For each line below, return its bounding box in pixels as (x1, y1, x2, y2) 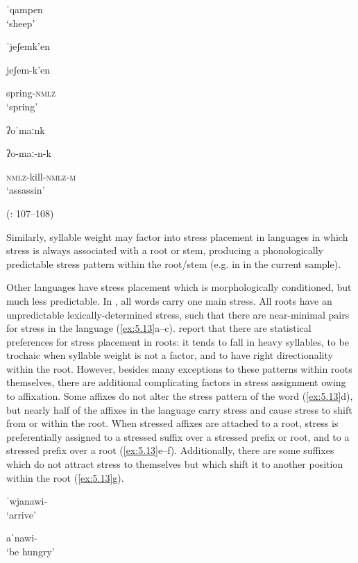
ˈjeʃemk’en (6, 39, 50, 53)
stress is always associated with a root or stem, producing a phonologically (6, 243, 323, 258)
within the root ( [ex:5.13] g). (6, 470, 124, 485)
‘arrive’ (6, 507, 36, 521)
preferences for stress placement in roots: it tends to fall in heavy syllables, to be (6, 334, 349, 348)
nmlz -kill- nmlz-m (6, 169, 76, 183)
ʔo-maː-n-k (6, 146, 51, 160)
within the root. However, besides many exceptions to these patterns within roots (6, 361, 352, 376)
